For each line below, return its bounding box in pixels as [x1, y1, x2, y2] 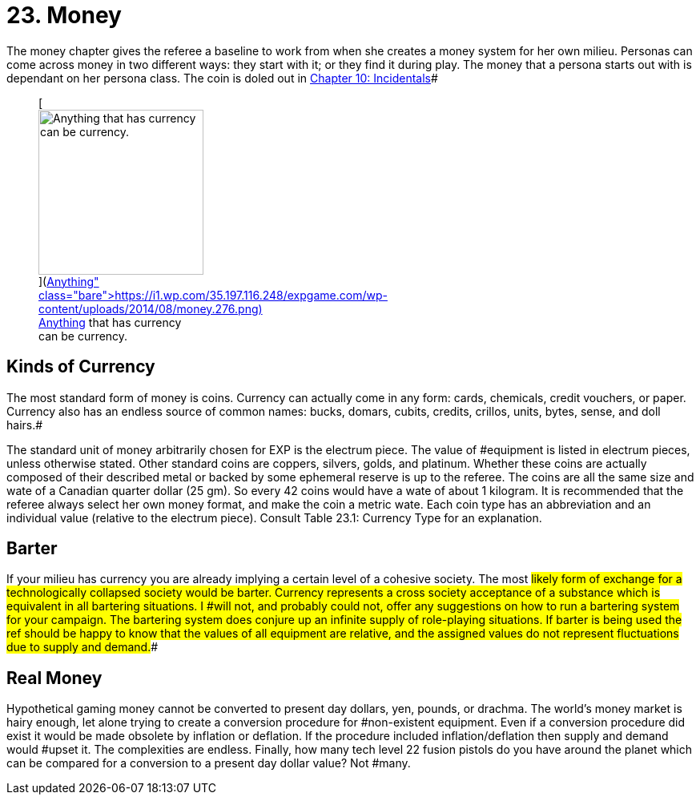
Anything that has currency [38, 315, 182, 329]
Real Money [6, 667, 103, 688]
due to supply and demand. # [6, 640, 159, 654]
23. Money [6, 2, 122, 29]
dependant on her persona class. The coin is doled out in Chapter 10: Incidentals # [6, 70, 438, 85]
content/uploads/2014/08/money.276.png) [38, 301, 263, 316]
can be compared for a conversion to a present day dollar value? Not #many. [6, 756, 411, 771]
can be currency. [38, 328, 128, 343]
